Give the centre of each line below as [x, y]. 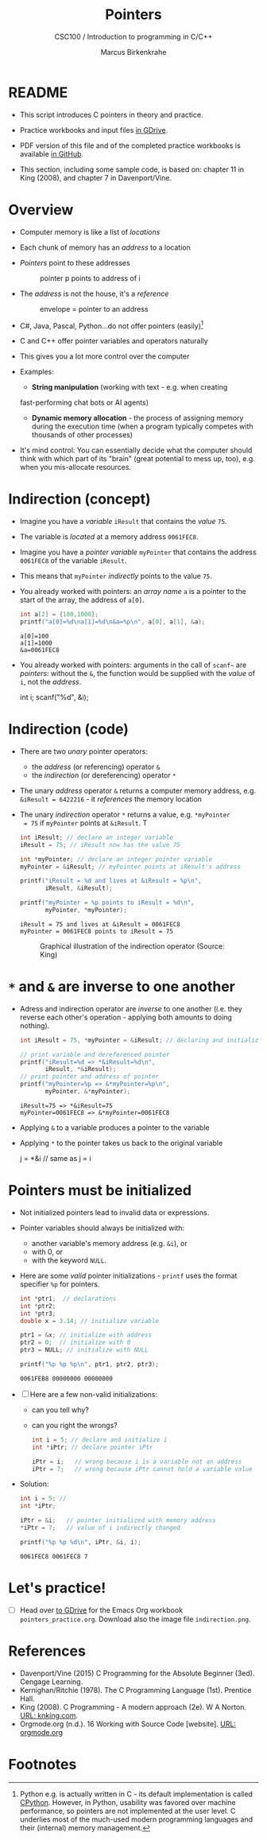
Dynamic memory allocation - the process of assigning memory [137, 418]
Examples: [37, 372]
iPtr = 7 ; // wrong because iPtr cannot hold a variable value [142, 1469]
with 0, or [47, 1252]
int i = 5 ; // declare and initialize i [99, 1440]
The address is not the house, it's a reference [94, 293]
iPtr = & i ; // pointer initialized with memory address [118, 1520]
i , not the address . [50, 681]
